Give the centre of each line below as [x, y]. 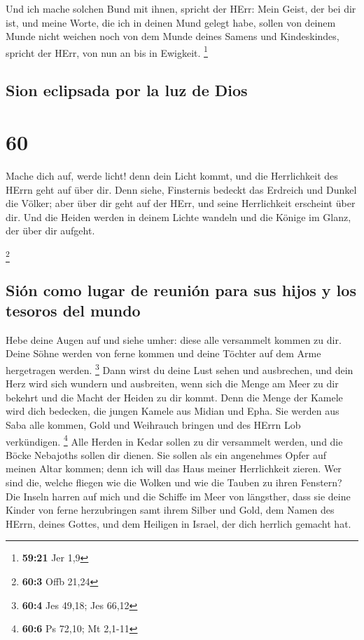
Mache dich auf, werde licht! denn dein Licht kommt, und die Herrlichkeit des [172, 175]
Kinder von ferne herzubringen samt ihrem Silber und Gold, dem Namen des [170, 510]
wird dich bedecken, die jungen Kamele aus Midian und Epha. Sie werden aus [173, 411]
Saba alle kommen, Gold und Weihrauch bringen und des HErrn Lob [153, 425]
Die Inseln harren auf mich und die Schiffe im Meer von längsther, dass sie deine [178, 496]
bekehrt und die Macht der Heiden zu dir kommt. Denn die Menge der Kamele [174, 397]
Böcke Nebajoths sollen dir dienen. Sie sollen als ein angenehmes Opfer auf [166, 454]
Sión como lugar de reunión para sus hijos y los [181, 289]
